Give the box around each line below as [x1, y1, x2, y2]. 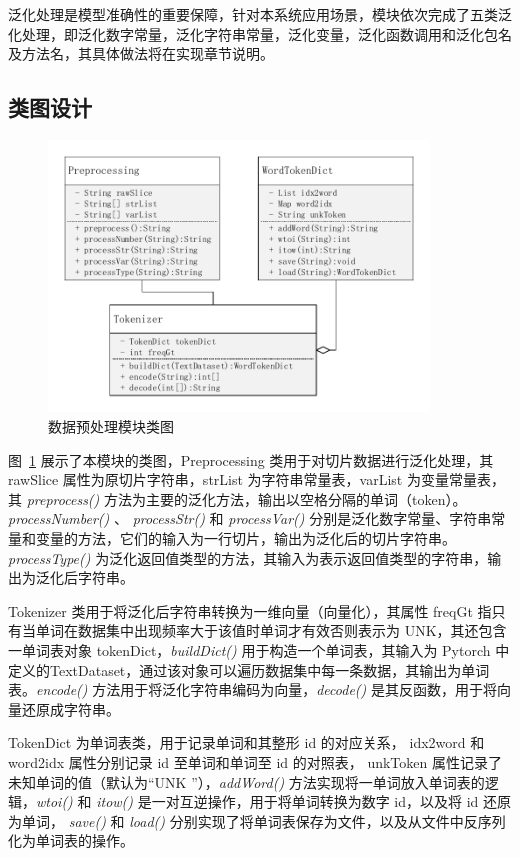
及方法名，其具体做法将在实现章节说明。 [8, 43, 274, 64]
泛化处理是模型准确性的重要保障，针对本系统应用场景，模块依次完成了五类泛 [8, 4, 512, 24]
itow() [96, 791, 134, 812]
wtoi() [36, 791, 73, 812]
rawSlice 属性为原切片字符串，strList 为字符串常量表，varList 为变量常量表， [8, 469, 505, 490]
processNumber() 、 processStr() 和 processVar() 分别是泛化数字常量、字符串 [8, 508, 492, 529]
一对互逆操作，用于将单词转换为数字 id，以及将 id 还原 [151, 791, 512, 812]
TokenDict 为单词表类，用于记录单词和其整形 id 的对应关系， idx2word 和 [8, 732, 485, 753]
